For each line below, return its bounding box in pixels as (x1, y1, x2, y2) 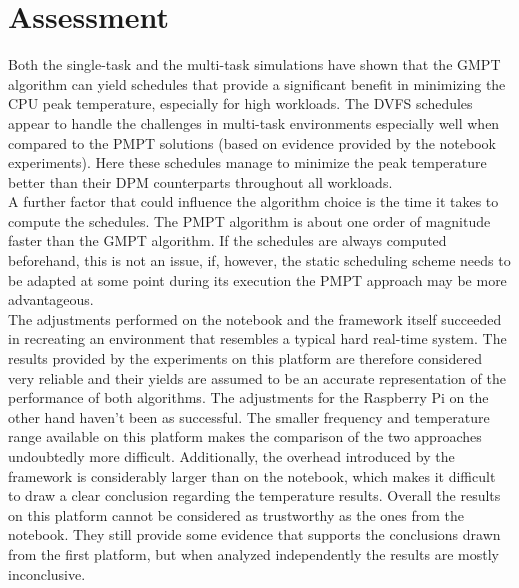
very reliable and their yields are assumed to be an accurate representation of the (8, 367, 506, 388)
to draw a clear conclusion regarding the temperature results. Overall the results (8, 485, 501, 506)
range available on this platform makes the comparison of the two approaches (8, 426, 482, 447)
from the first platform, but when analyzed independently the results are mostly (8, 543, 499, 564)
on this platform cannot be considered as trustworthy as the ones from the (8, 504, 465, 525)
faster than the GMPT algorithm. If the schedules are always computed (8, 230, 447, 251)
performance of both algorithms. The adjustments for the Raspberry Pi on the (8, 387, 489, 408)
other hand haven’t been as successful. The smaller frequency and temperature (8, 406, 490, 427)
